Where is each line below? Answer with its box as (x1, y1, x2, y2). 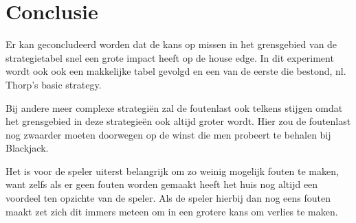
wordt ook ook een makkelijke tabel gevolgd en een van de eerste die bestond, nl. (5, 64, 346, 78)
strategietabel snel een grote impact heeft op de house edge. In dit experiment (5, 50, 334, 64)
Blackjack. (5, 141, 49, 155)
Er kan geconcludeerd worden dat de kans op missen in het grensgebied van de (5, 37, 337, 51)
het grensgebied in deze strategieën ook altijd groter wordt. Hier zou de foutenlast (5, 114, 351, 128)
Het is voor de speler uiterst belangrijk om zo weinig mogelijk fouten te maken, (5, 163, 339, 178)
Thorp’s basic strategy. (5, 77, 102, 91)
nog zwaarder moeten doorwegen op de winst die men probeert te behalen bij (5, 127, 331, 141)
